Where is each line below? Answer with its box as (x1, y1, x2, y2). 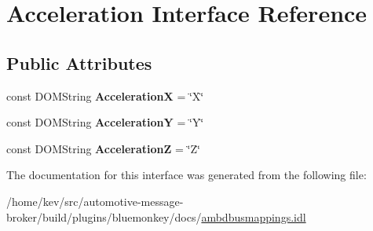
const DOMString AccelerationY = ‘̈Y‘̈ (6, 114, 204, 130)
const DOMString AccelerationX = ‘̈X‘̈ (6, 87, 204, 104)
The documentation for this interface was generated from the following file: (6, 167, 367, 183)
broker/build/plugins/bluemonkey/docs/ (6, 208, 202, 225)
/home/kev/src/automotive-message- (6, 192, 184, 209)
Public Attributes (6, 50, 152, 75)
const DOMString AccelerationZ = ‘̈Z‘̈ (6, 140, 200, 156)
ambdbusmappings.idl (201, 208, 306, 225)
